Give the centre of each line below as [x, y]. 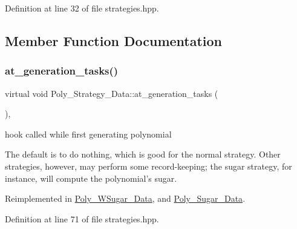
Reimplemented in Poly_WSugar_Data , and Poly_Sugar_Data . [125, 198]
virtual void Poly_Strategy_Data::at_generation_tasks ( [112, 93]
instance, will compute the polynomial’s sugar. [91, 178]
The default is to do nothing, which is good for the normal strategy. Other [143, 154]
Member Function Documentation [114, 40]
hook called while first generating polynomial [88, 134]
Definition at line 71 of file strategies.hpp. [82, 218]
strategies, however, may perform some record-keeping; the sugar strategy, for [148, 166]
